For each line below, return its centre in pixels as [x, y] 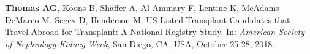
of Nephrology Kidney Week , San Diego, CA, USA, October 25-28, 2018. [140, 43]
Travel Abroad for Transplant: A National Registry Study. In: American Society [155, 32]
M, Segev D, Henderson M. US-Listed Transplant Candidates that [166, 19]
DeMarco [22, 19]
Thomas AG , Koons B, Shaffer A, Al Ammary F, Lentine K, [122, 7]
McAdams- [262, 7]
